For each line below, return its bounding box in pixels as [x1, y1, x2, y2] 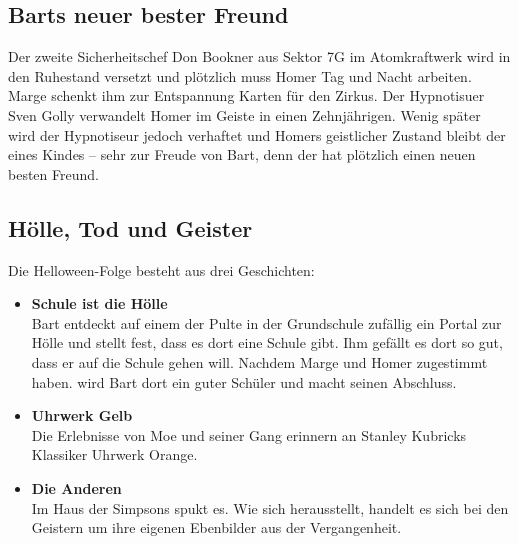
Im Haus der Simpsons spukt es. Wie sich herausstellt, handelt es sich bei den [31, 497, 509, 518]
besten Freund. [8, 163, 99, 184]
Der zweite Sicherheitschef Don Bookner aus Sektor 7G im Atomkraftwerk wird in [8, 46, 511, 67]
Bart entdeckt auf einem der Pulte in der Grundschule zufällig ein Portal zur [31, 312, 502, 333]
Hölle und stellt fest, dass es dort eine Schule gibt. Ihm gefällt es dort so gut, [31, 332, 503, 353]
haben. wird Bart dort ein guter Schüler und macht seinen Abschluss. [31, 371, 457, 392]
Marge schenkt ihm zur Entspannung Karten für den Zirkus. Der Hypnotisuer [8, 85, 485, 106]
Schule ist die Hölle [31, 293, 168, 314]
